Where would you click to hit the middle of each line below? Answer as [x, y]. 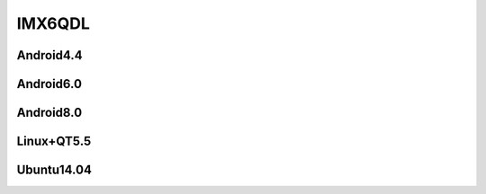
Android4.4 [49, 55]
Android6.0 [49, 84]
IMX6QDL [53, 23]
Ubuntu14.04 [54, 170]
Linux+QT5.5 [54, 141]
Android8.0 [49, 113]
